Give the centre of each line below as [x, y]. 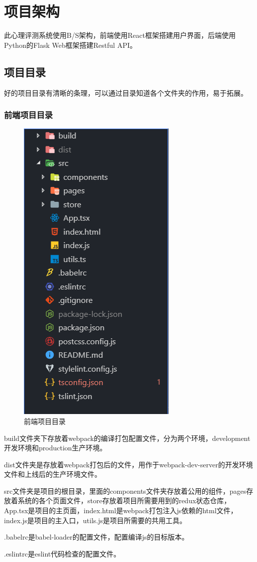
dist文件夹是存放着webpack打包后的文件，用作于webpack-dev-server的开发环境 [128, 464]
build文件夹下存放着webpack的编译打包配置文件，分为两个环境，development [127, 438]
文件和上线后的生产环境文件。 [53, 474]
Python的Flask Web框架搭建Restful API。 [70, 45]
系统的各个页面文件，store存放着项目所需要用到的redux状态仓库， [124, 500]
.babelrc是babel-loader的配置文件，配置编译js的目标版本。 [96, 537]
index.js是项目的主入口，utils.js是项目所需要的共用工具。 [95, 520]
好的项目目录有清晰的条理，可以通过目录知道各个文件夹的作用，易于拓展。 [126, 92]
